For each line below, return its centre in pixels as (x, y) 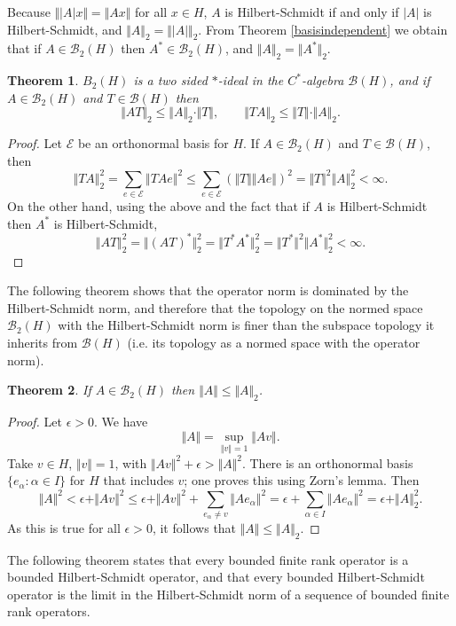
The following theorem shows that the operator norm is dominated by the (208, 290)
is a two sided (170, 80)
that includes (138, 480)
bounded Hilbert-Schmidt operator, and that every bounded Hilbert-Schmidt (216, 577)
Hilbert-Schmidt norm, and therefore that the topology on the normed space (215, 307)
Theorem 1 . (43, 80)
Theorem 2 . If (49, 390)
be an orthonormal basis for (153, 143)
